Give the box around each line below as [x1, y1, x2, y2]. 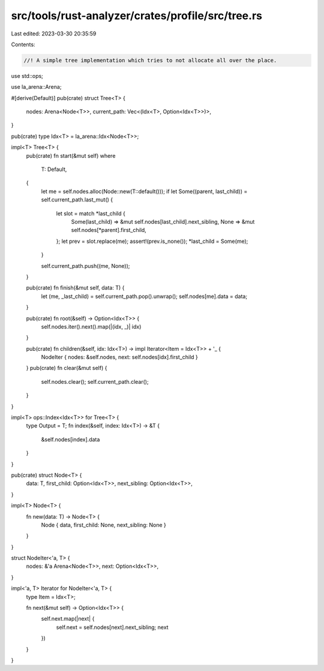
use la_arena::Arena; [11, 83, 62, 91]
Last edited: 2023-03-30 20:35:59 [11, 30, 97, 37]
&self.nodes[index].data [41, 435, 100, 443]
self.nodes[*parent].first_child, [71, 227, 146, 234]
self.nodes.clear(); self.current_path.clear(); [41, 378, 149, 385]
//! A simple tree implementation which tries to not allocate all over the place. [23, 57, 277, 64]
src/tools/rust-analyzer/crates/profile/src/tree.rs [11, 9, 262, 22]
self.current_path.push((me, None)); [41, 262, 130, 269]
